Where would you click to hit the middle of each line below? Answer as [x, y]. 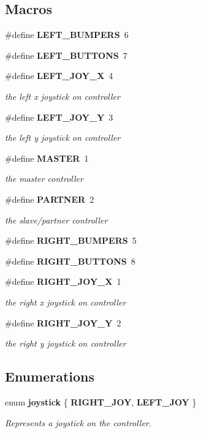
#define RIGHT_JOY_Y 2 [63, 322]
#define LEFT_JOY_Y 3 [59, 117]
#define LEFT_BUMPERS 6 [67, 35]
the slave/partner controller [56, 220]
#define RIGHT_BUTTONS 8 [70, 261]
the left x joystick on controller [63, 96]
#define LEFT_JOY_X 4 [59, 76]
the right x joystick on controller [66, 302]
